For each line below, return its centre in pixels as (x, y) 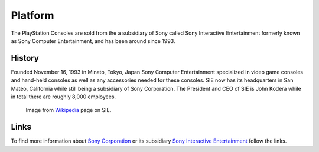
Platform (32, 15)
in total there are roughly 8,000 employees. (64, 97)
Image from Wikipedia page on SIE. (69, 110)
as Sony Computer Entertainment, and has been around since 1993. (93, 41)
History (25, 58)
